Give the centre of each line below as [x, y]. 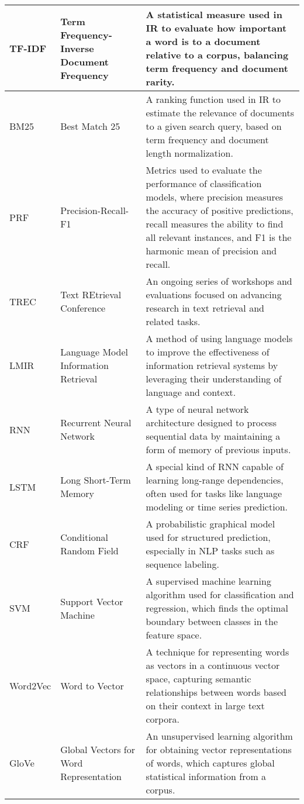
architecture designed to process [211, 422]
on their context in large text [205, 705]
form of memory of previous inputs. [218, 449]
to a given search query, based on [214, 126]
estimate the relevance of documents [220, 113]
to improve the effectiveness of [208, 352]
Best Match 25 [90, 126]
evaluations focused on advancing [214, 294]
